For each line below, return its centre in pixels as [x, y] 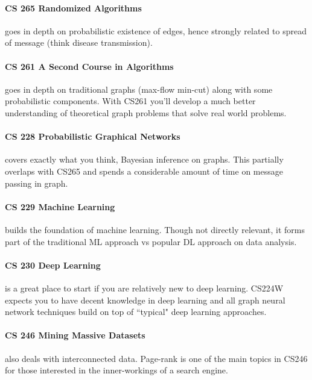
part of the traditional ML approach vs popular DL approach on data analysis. [151, 241]
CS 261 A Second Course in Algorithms [89, 66]
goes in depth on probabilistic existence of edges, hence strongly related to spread [156, 30]
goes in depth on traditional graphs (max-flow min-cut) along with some [139, 89]
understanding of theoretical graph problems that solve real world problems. [146, 112]
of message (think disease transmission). [79, 42]
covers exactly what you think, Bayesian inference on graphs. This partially [144, 159]
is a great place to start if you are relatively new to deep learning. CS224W [144, 288]
